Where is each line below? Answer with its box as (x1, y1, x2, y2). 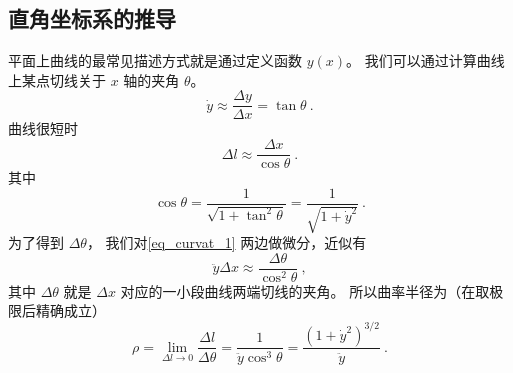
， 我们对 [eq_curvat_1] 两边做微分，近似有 (86, 232, 367, 253)
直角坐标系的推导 (8, 3, 176, 34)
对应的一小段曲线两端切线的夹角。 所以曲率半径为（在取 (120, 280, 490, 301)
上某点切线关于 (8, 69, 106, 90)
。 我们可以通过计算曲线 (346, 50, 505, 71)
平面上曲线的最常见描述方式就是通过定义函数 (8, 50, 302, 71)
